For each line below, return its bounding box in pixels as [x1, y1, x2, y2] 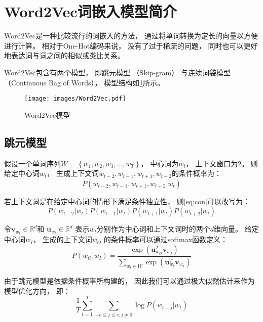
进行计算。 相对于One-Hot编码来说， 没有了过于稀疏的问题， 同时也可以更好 [4, 40, 258, 51]
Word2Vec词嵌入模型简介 [4, 1, 177, 22]
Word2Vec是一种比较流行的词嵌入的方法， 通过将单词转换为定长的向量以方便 [4, 30, 258, 41]
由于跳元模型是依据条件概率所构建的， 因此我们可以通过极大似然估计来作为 [4, 275, 255, 286]
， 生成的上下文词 [33, 234, 92, 245]
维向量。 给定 [214, 223, 259, 234]
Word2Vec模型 [24, 109, 70, 120]
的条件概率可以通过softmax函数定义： [103, 234, 228, 245]
